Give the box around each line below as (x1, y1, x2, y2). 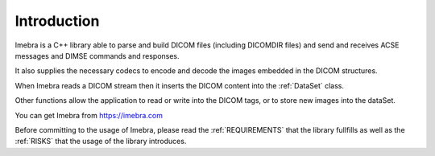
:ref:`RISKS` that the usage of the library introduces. (14, 137, 187, 146)
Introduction (14, 12, 100, 30)
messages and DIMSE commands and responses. (14, 51, 180, 60)
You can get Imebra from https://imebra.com (14, 110, 163, 120)
